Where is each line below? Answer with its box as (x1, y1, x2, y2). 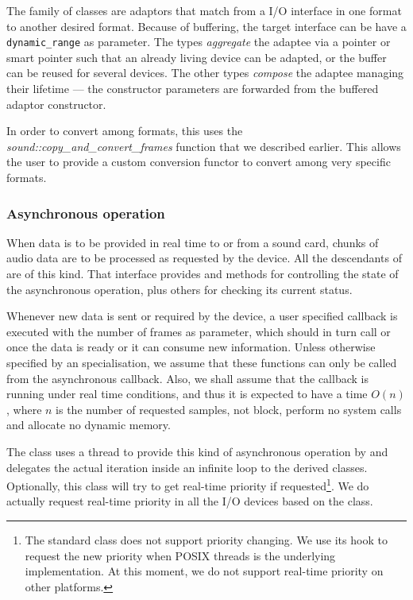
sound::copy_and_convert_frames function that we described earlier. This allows (6, 137, 401, 154)
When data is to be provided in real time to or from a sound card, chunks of (6, 234, 379, 250)
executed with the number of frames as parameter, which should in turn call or (6, 323, 391, 339)
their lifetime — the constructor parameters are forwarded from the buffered (6, 80, 379, 97)
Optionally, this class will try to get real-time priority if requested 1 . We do (6, 475, 369, 494)
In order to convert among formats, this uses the (6, 122, 243, 139)
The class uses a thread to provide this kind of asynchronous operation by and (6, 443, 388, 459)
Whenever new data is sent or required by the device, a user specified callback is (6, 308, 398, 324)
